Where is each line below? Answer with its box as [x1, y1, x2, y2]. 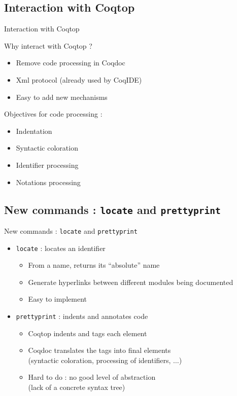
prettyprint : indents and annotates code [16, 311, 148, 321]
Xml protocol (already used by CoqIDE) [16, 74, 142, 85]
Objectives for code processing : [4, 109, 103, 119]
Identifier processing [16, 159, 79, 170]
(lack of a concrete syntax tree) [28, 382, 125, 392]
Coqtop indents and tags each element [28, 328, 147, 338]
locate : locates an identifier [16, 242, 106, 253]
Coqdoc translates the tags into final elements [28, 345, 171, 355]
